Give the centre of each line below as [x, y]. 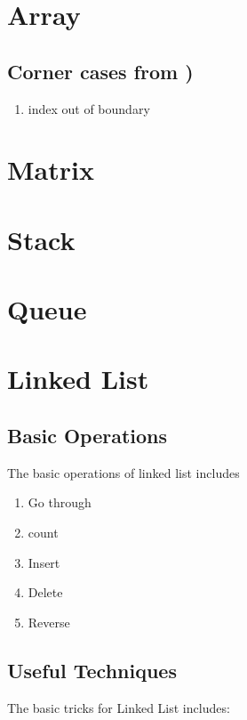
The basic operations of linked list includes [123, 472]
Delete [45, 592]
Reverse [49, 622]
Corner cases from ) [100, 71]
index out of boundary [89, 108]
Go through [60, 502]
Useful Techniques [92, 670]
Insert [44, 562]
